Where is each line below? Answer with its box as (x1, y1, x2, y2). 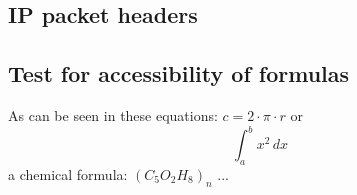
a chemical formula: (8, 163, 128, 184)
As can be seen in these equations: (8, 104, 218, 125)
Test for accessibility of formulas (8, 58, 350, 89)
